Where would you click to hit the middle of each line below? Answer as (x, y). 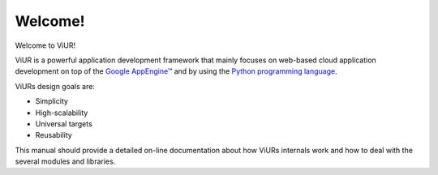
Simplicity (52, 101)
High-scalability (62, 113)
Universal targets (64, 124)
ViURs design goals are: (55, 86)
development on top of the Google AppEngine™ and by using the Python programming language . (176, 71)
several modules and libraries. (65, 161)
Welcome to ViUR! (45, 45)
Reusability (54, 135)
